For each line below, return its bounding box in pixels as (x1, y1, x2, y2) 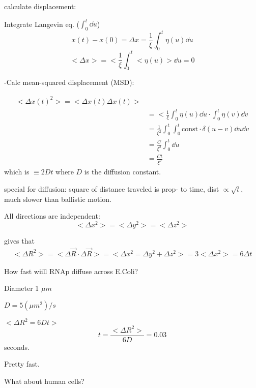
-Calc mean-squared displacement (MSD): (4, 77, 134, 87)
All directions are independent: (4, 211, 100, 221)
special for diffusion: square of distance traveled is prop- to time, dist (4, 183, 219, 194)
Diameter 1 (4, 283, 39, 293)
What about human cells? (4, 376, 84, 386)
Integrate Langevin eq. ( (4, 18, 80, 29)
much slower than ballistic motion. (4, 193, 111, 204)
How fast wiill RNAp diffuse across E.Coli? (4, 265, 138, 276)
